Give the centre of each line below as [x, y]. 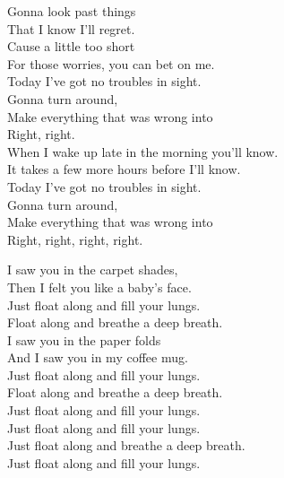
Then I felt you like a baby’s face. [99, 287]
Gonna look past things [72, 11]
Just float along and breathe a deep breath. [126, 445]
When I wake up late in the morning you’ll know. [143, 151]
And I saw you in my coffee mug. [98, 357]
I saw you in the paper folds [84, 339]
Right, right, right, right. [75, 239]
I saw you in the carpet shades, [93, 269]
